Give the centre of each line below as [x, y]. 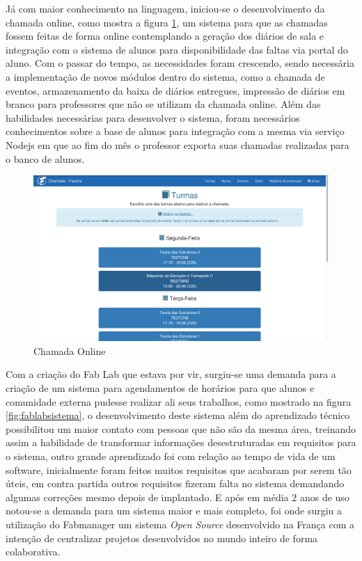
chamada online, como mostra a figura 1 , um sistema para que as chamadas [167, 22]
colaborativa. [33, 552]
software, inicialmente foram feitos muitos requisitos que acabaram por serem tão [179, 469]
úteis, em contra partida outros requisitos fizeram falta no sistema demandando [175, 483]
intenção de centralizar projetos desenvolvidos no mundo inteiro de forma [162, 538]
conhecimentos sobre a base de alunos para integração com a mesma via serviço [175, 131]
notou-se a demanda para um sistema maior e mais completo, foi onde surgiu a [174, 511]
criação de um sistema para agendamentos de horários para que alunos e [160, 387]
